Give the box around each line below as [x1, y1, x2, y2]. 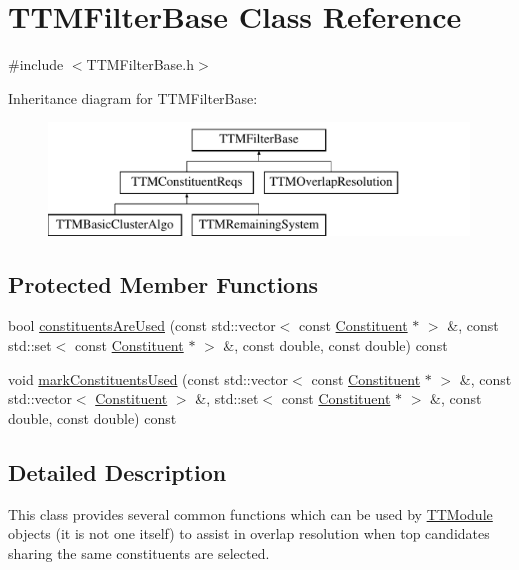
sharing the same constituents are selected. [8, 542, 270, 563]
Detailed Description [8, 456, 227, 487]
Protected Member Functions [8, 268, 319, 299]
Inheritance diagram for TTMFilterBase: [8, 87, 258, 108]
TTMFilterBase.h [86, 54, 195, 75]
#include [8, 54, 64, 75]
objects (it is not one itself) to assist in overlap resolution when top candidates [8, 523, 490, 544]
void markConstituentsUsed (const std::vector [8, 368, 289, 389]
